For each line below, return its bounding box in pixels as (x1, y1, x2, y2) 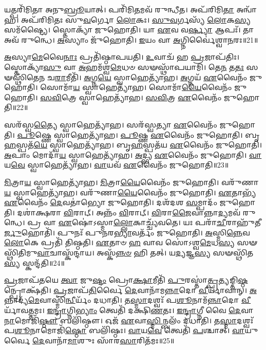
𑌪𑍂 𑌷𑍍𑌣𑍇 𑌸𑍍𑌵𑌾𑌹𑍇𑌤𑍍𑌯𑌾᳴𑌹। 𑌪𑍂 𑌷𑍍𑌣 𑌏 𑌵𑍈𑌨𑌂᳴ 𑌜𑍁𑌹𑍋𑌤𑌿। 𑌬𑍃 (17, 129, 260, 140)
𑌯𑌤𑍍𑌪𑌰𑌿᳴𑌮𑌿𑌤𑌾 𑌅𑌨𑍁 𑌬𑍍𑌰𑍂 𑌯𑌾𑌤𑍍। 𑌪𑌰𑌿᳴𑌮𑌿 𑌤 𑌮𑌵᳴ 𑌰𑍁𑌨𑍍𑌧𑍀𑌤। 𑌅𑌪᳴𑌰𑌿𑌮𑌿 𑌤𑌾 (4, 4, 234, 14)
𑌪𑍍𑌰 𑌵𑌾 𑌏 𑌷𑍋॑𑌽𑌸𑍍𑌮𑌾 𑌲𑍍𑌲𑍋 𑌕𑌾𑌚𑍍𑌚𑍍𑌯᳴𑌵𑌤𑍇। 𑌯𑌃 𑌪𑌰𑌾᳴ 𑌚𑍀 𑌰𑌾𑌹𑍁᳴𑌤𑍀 (27, 217, 261, 228)
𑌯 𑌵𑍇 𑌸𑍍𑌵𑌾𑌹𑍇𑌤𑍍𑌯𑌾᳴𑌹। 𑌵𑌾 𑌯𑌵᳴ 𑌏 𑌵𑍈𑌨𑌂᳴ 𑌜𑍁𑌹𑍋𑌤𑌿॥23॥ (4, 159, 229, 170)
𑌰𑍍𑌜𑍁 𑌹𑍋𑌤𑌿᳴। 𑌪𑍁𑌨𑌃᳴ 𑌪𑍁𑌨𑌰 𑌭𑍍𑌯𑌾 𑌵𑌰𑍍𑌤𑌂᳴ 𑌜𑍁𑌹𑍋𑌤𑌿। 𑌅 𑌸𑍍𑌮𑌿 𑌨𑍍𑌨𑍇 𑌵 (4, 227, 250, 237)
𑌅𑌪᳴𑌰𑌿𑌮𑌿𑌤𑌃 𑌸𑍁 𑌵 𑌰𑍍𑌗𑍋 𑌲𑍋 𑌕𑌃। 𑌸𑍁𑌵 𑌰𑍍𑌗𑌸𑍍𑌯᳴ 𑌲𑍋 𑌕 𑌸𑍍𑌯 (21, 14, 251, 25)
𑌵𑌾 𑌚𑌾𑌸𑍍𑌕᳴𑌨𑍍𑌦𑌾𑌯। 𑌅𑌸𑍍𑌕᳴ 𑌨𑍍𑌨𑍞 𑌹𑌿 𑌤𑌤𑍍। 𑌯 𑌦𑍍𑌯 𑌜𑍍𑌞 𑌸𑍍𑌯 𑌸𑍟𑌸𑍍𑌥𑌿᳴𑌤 (37, 247, 254, 258)
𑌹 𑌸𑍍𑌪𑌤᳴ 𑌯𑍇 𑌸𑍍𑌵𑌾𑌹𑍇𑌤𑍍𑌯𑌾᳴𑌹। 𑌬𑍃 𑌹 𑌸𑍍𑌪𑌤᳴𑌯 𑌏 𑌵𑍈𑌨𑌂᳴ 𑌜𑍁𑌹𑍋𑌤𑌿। (4, 139, 262, 150)
